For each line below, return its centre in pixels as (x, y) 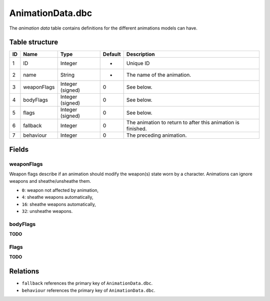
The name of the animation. (159, 75)
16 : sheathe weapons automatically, (59, 204)
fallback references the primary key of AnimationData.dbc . (87, 283)
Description (140, 54)
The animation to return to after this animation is (183, 123)
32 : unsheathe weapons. (47, 211)
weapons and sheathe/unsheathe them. (50, 181)
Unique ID (138, 64)
